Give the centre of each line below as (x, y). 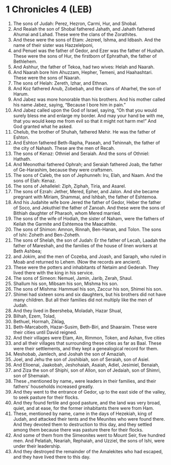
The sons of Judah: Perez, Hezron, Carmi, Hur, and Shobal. (75, 23)
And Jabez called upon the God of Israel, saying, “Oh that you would (85, 110)
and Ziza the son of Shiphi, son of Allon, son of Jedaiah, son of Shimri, (87, 370)
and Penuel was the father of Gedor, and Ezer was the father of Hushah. (89, 50)
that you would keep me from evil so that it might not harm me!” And (85, 121)
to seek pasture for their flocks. (46, 397)
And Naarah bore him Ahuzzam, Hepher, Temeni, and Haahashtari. (83, 72)
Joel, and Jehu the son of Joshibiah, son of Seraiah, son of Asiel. (81, 359)
